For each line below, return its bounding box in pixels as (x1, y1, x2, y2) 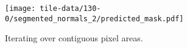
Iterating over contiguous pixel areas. (5, 32, 143, 44)
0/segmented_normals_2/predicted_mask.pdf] (5, 14, 184, 23)
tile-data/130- (40, 4, 101, 13)
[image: (5, 4, 36, 13)
